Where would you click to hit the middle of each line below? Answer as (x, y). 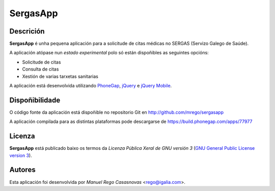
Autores (22, 170)
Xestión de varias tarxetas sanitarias (60, 76)
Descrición (27, 31)
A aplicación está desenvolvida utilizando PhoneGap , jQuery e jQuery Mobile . (91, 86)
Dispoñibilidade (35, 100)
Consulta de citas (40, 69)
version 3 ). (21, 155)
